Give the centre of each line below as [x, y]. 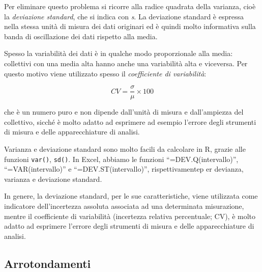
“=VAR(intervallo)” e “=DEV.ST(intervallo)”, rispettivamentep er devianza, [124, 169]
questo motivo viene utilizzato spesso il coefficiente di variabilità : [105, 73]
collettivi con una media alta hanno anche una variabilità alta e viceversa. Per [126, 63]
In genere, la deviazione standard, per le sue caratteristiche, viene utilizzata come [131, 196]
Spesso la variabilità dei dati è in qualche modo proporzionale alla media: [119, 53]
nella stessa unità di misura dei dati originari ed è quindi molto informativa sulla [130, 26]
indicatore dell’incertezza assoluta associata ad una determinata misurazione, [124, 206]
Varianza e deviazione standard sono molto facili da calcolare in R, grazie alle [125, 149]
